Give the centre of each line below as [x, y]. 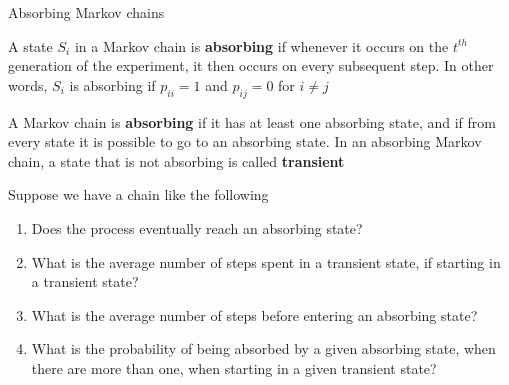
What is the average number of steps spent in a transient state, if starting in [266, 261]
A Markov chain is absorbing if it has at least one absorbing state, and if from [252, 121]
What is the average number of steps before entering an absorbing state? [254, 314]
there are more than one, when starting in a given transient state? [234, 367]
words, [28, 84]
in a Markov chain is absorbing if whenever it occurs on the [261, 45]
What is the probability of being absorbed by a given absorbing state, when [263, 348]
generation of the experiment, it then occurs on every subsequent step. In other [251, 65]
